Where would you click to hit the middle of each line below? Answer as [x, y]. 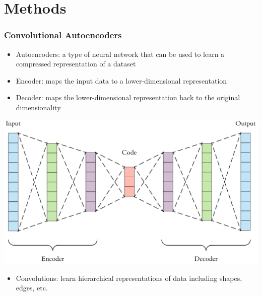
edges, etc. [32, 288]
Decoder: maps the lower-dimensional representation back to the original [128, 97]
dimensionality [38, 107]
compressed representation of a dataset [76, 64]
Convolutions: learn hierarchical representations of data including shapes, [129, 278]
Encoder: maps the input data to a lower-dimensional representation [121, 80]
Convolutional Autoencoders [63, 35]
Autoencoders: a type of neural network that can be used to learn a [120, 54]
